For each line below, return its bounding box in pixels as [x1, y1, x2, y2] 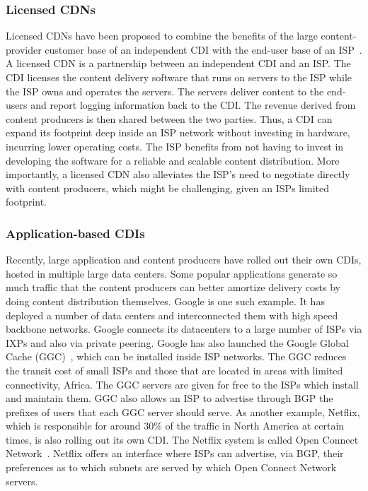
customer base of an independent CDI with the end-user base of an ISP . [45, 42, 362, 57]
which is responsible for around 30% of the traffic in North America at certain [6, 418, 345, 433]
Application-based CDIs [6, 224, 145, 242]
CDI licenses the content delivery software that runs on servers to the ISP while [6, 70, 352, 84]
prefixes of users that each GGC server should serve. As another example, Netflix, [6, 404, 360, 419]
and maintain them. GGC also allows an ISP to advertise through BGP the [6, 391, 333, 406]
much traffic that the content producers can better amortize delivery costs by [6, 280, 340, 295]
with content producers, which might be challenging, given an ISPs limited [6, 180, 330, 195]
